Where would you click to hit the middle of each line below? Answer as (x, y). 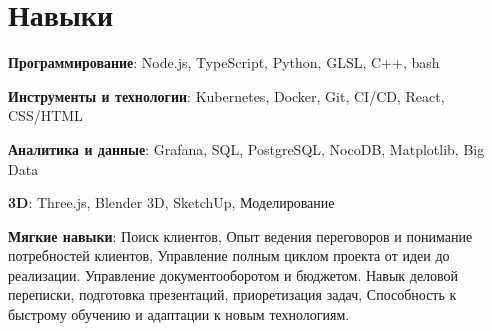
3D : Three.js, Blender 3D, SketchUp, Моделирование (171, 202)
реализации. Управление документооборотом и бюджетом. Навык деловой (233, 274)
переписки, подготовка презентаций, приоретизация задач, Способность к (232, 294)
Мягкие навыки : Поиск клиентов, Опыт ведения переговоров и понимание (240, 235)
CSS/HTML (45, 115)
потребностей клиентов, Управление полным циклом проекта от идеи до (229, 255)
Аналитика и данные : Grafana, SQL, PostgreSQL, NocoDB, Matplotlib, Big (246, 148)
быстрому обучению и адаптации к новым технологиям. (179, 314)
